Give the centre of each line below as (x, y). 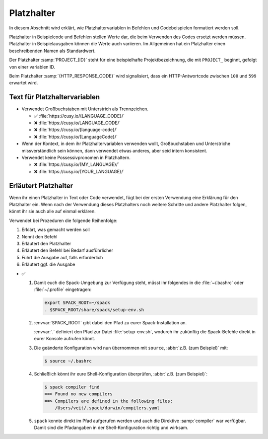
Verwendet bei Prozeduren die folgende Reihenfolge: (63, 220)
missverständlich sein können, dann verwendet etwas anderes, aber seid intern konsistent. (114, 150)
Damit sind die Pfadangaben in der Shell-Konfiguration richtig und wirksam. (111, 428)
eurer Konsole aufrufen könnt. (65, 339)
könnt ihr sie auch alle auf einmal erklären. (53, 212)
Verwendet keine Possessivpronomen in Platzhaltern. (76, 157)
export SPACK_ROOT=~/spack (77, 303)
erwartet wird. (24, 83)
